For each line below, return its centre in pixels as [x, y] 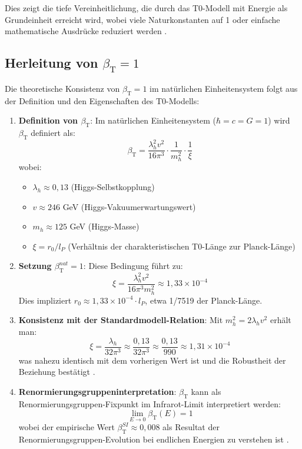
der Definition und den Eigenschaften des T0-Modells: [102, 100]
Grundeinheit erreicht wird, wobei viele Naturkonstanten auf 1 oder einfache [142, 19]
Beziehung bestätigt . [57, 372]
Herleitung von [52, 63]
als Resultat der [191, 427]
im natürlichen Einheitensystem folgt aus [224, 88]
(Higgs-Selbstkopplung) [113, 187]
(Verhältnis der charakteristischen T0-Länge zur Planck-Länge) [182, 246]
